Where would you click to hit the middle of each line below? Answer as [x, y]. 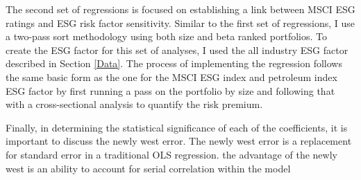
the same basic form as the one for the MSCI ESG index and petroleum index [171, 76]
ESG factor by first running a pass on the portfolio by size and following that [170, 90]
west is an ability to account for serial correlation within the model [148, 168]
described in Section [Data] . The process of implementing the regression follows [174, 63]
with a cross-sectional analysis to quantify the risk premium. [134, 104]
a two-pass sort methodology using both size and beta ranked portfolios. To [166, 36]
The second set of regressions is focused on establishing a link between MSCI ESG [180, 9]
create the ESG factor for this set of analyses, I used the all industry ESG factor [177, 49]
